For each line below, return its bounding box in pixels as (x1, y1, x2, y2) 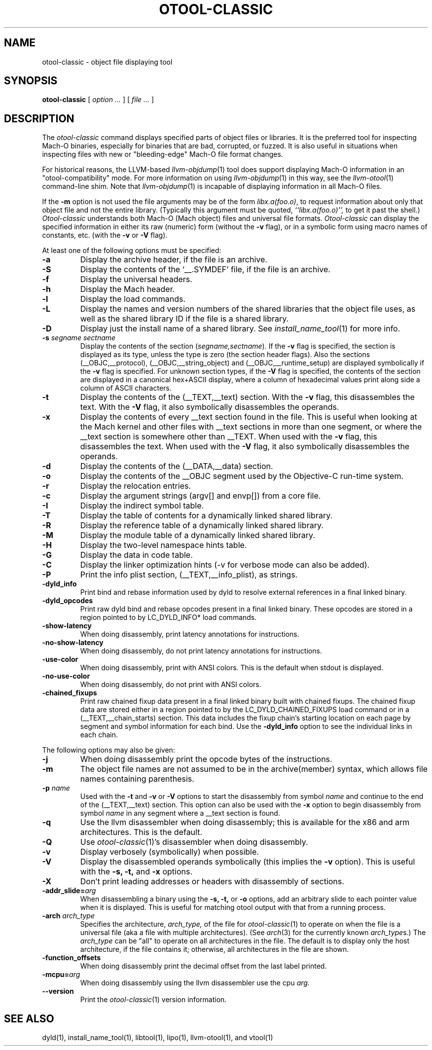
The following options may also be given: (42, 746, 175, 755)
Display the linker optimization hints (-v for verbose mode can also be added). (80, 560, 370, 570)
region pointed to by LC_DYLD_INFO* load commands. (80, 613, 257, 622)
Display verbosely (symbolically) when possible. (80, 847, 259, 857)
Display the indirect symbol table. (80, 501, 204, 511)
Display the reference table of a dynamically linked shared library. (80, 520, 324, 531)
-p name (42, 784, 70, 793)
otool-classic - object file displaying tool (42, 57, 173, 66)
